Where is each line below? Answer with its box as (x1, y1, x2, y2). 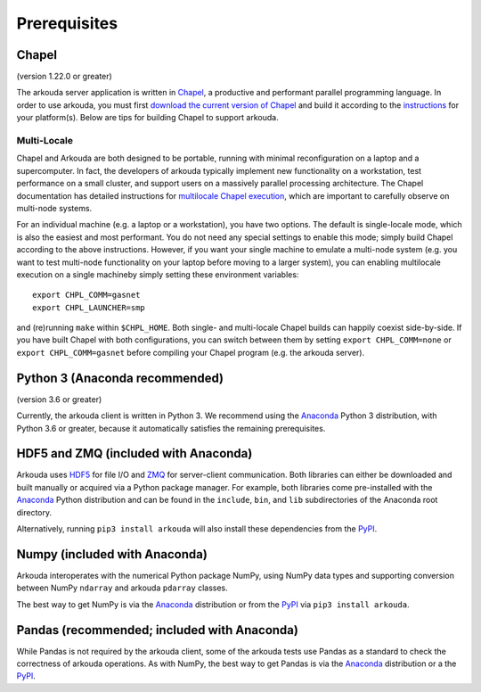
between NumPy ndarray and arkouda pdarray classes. (16, 582, 229, 593)
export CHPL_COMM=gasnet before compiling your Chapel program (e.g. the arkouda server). (16, 347, 365, 358)
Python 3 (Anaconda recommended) (16, 370, 224, 385)
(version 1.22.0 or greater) (16, 71, 113, 82)
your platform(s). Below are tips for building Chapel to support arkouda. (16, 112, 280, 123)
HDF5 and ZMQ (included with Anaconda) (16, 446, 253, 461)
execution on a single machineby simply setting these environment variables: (16, 268, 299, 280)
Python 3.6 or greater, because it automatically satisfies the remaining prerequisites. (16, 423, 326, 433)
